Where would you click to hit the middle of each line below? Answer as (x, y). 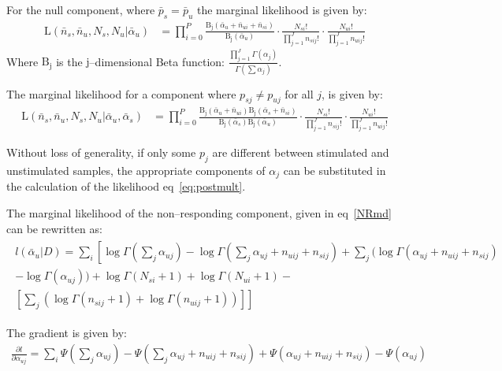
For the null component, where (81, 9)
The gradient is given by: (67, 333)
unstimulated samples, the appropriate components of (136, 171)
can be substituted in (335, 171)
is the (69, 61)
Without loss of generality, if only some (101, 152)
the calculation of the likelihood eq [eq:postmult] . (126, 186)
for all (299, 93)
